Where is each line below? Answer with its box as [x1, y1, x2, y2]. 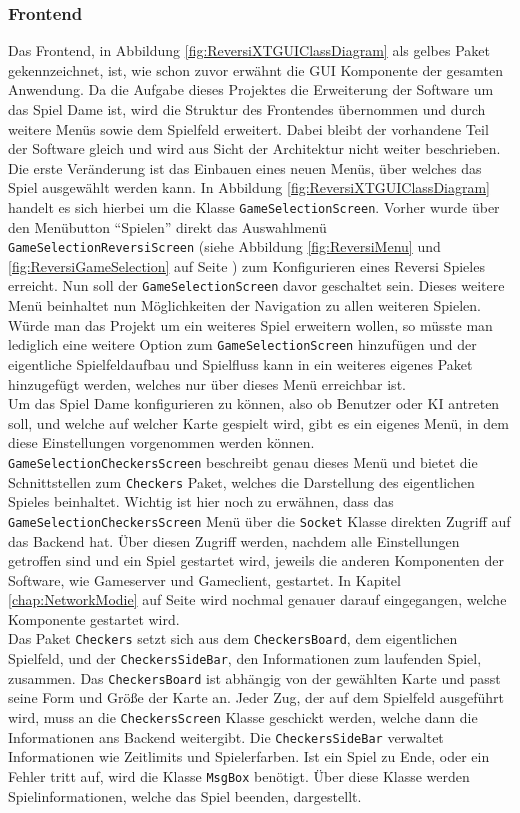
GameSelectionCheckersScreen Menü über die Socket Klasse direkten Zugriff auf [8, 510, 511, 531]
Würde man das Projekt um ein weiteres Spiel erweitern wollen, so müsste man [8, 314, 493, 335]
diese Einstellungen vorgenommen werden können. [8, 432, 315, 453]
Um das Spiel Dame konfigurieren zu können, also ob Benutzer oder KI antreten [8, 393, 500, 414]
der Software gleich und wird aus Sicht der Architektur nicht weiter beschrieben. [8, 138, 501, 159]
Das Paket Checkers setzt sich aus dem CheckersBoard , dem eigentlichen [8, 628, 458, 649]
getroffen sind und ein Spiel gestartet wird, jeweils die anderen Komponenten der [8, 550, 504, 571]
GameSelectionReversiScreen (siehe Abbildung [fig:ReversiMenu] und [8, 236, 441, 257]
